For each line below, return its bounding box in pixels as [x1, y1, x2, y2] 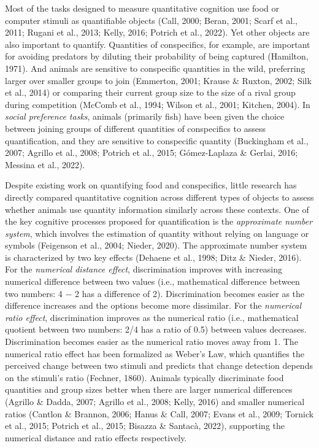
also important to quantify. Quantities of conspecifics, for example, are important [5, 37, 310, 50]
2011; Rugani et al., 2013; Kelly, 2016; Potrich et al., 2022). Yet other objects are [5, 26, 310, 39]
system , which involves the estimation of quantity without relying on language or [5, 226, 309, 239]
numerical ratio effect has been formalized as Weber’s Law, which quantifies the [5, 347, 304, 360]
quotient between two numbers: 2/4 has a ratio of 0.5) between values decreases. [5, 323, 307, 336]
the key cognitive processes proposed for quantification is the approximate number [5, 215, 313, 228]
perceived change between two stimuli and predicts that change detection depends [5, 359, 313, 372]
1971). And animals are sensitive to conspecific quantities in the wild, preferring [5, 61, 306, 74]
